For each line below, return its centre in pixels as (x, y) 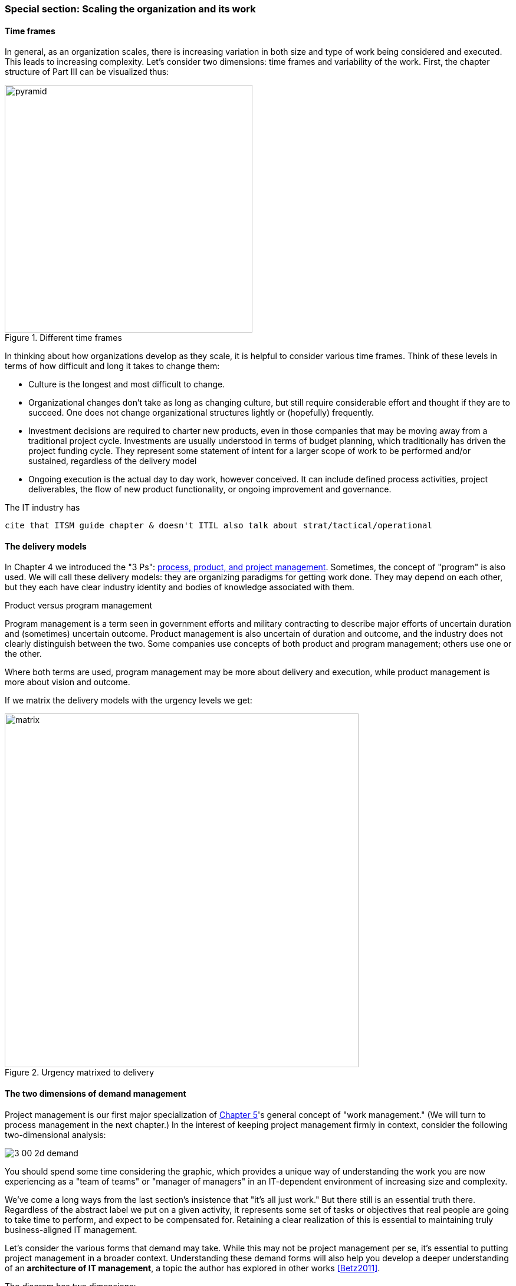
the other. (23, 654)
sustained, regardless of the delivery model (113, 461)
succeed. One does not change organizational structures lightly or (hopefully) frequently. (201, 413)
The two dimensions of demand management (96, 1094)
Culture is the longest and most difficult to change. (127, 384)
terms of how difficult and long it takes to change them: (112, 366)
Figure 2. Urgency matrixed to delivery (80, 1073)
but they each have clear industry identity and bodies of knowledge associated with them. (180, 587)
